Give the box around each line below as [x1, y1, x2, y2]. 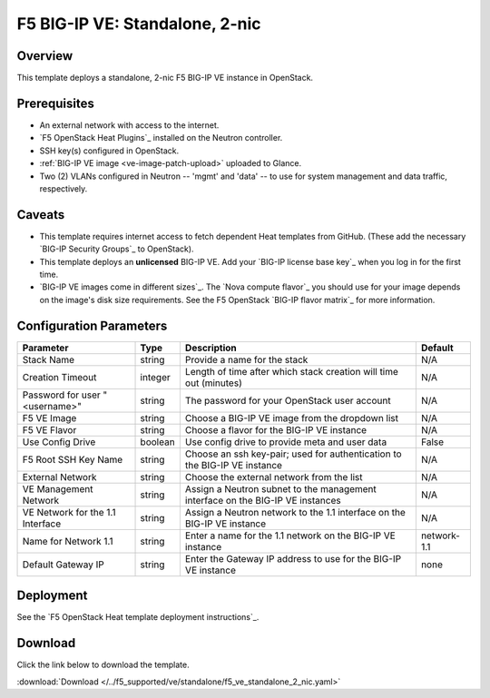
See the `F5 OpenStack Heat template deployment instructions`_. [16, 612, 260, 623]
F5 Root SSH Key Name [22, 453, 123, 466]
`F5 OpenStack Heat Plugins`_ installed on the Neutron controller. [39, 133, 283, 143]
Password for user [22, 388, 102, 401]
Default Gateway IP [22, 558, 104, 571]
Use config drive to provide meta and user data [184, 436, 387, 448]
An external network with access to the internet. [39, 119, 220, 131]
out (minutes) [184, 377, 242, 389]
